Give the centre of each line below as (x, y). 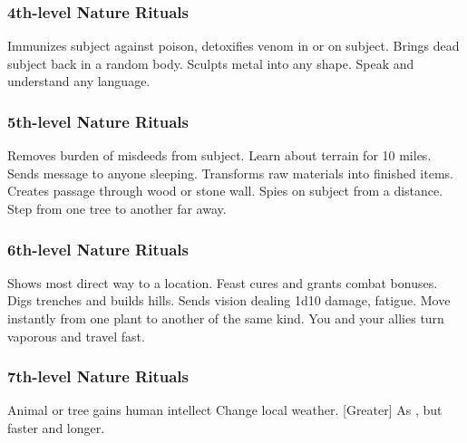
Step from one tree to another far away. (117, 208)
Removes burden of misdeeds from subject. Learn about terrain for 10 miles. (219, 155)
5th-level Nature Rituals (98, 121)
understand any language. (79, 81)
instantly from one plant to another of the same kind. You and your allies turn (226, 318)
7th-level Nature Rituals (98, 376)
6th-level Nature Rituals (98, 249)
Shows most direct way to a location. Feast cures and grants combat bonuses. (223, 282)
